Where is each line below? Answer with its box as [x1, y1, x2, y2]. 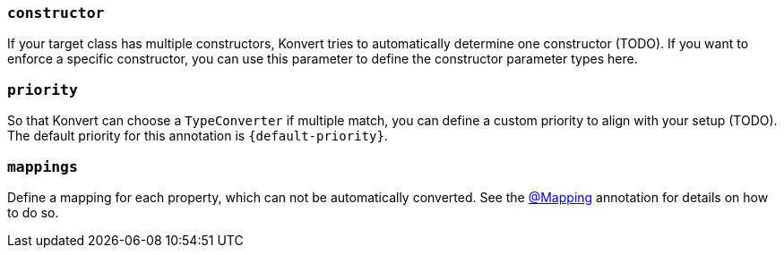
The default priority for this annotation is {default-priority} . [7, 128, 388, 144]
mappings [7, 157, 78, 175]
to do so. [7, 204, 59, 220]
